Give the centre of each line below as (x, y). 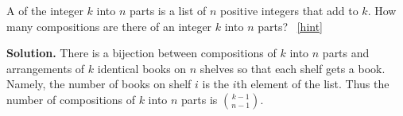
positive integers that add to (289, 10)
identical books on (142, 68)
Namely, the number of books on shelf (99, 84)
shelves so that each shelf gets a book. (293, 68)
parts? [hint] (291, 26)
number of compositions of (71, 99)
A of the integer (45, 10)
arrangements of (46, 68)
